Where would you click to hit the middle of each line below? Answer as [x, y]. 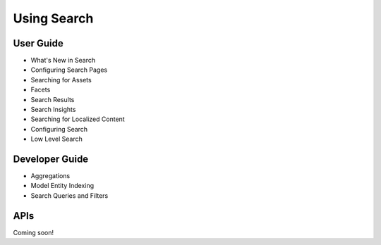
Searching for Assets [61, 80]
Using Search [53, 18]
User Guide [38, 43]
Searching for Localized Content [78, 119]
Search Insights [53, 110]
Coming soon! [34, 232]
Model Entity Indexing [62, 186]
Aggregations [50, 176]
